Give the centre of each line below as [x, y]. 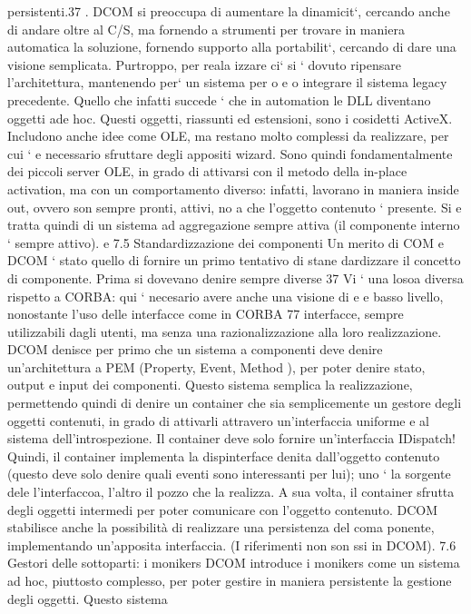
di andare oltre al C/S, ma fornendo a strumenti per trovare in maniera [206, 29]
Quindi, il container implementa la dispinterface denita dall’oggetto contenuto [224, 456]
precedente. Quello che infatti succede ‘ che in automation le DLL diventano [219, 99]
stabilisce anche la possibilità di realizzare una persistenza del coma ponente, [221, 527]
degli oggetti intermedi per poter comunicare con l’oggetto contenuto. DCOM [223, 509]
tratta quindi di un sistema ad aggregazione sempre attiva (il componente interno [234, 225]
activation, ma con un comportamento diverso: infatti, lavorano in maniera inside [233, 188]
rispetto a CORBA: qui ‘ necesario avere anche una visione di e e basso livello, [226, 296]
